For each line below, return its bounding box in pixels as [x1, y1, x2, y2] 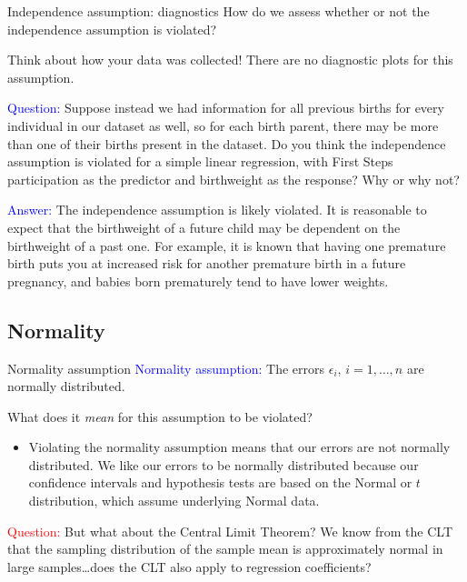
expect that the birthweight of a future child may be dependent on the [7, 217, 401, 236]
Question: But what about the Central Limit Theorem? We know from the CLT [7, 521, 452, 540]
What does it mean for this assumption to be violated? [7, 406, 313, 426]
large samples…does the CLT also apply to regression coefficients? [7, 557, 372, 576]
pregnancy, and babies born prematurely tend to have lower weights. [7, 271, 389, 290]
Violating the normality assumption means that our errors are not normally [28, 437, 451, 457]
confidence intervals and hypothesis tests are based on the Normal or [28, 473, 412, 492]
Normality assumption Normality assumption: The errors [7, 358, 325, 377]
